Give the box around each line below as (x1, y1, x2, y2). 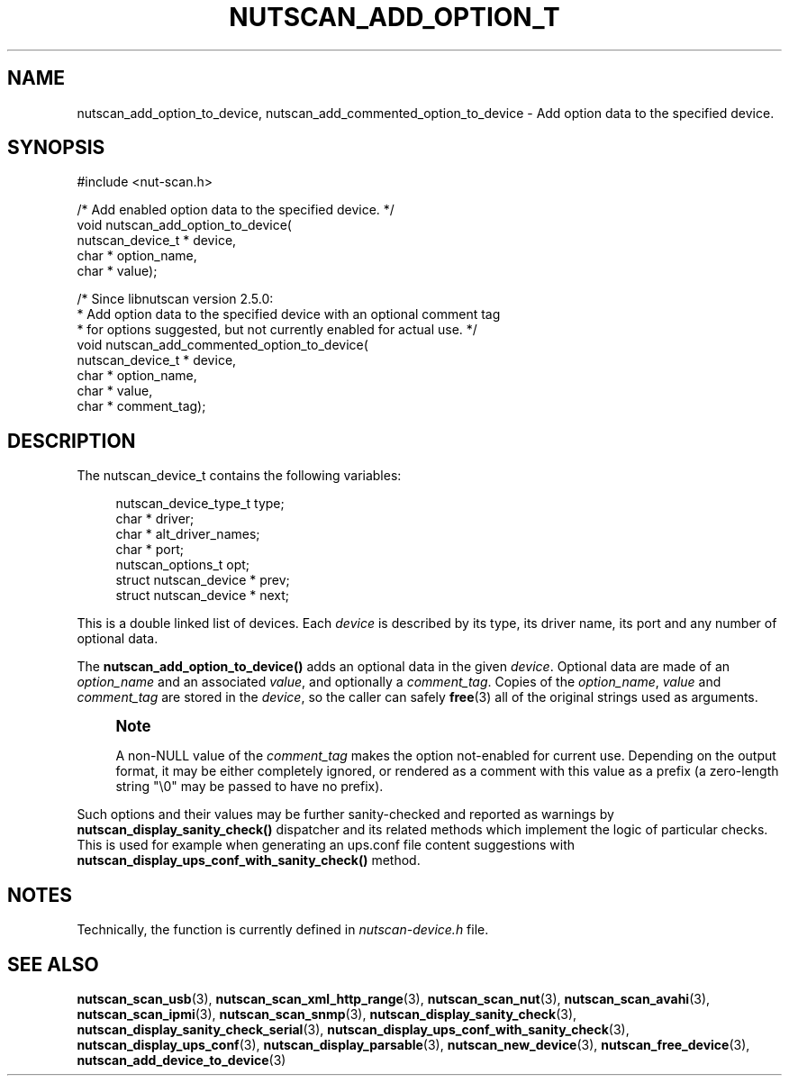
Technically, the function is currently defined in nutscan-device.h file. (77, 922, 489, 938)
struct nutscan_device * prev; (115, 572, 290, 588)
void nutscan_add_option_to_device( (77, 217, 292, 233)
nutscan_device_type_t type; (115, 496, 285, 512)
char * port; (115, 541, 184, 558)
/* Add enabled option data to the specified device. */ (77, 202, 394, 218)
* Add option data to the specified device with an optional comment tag (77, 306, 501, 323)
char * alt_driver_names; (115, 526, 260, 542)
